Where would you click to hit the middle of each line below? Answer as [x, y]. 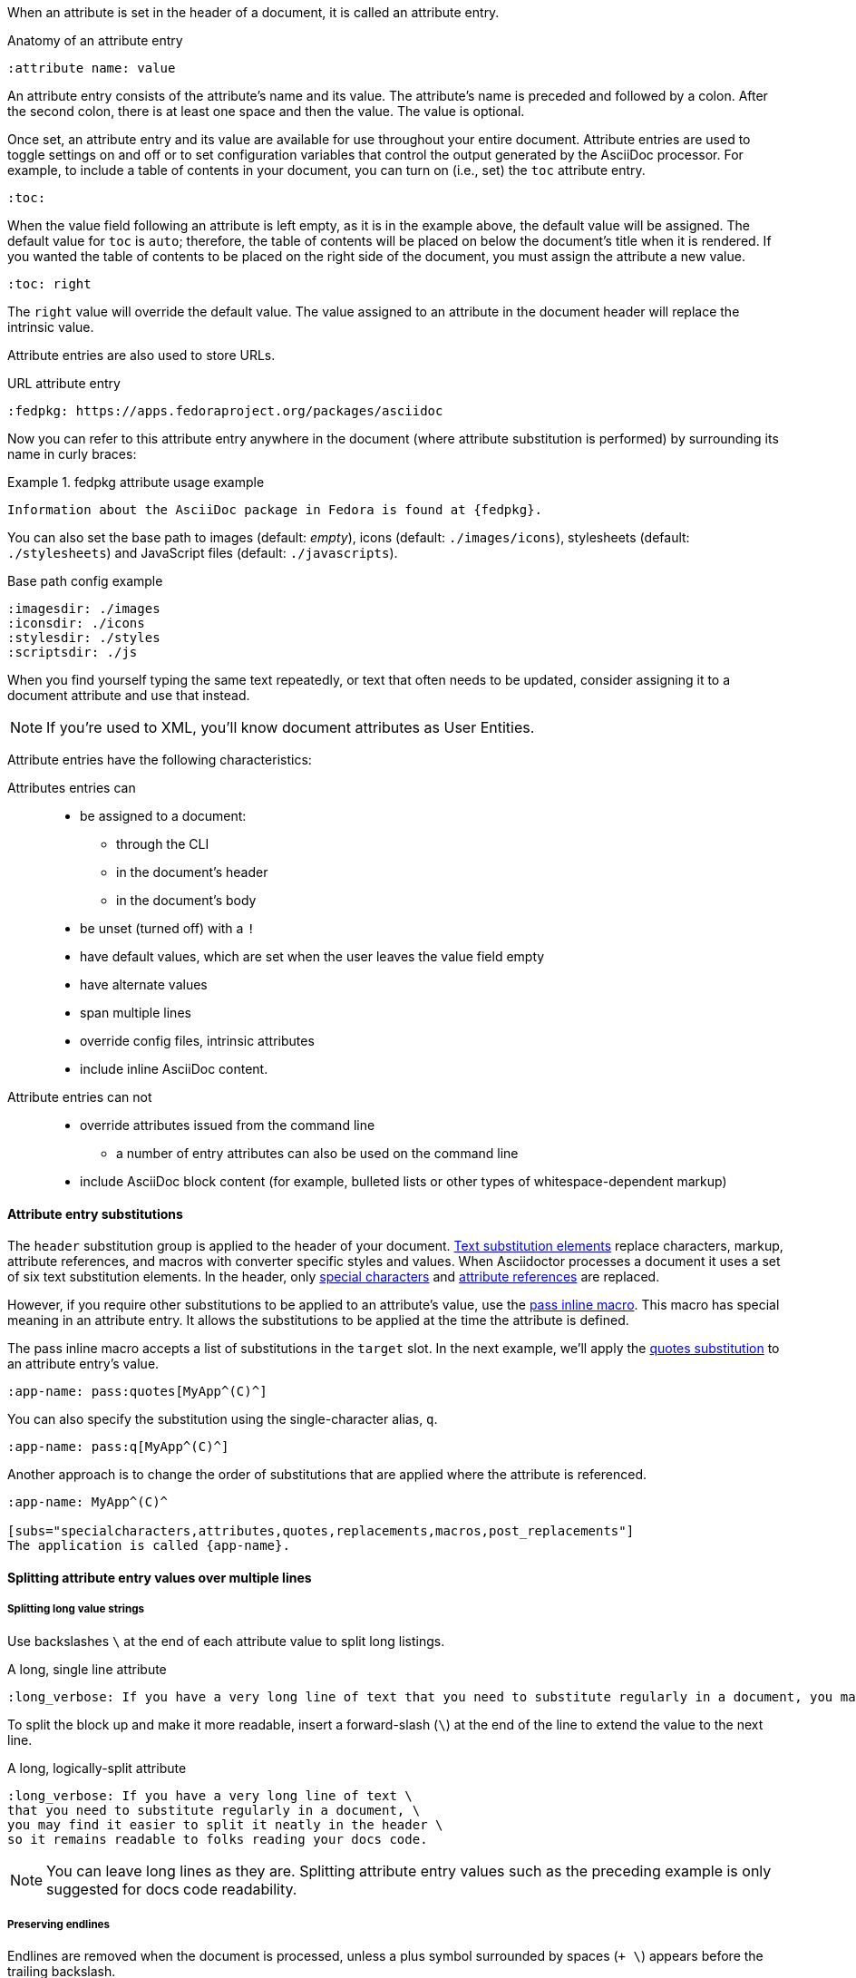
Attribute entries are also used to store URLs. [141, 355]
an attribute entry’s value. [83, 1364]
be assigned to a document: [163, 816]
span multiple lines [136, 1013]
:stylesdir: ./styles [84, 638]
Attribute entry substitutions [95, 1213]
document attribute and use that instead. [129, 695]
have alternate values [144, 984]
